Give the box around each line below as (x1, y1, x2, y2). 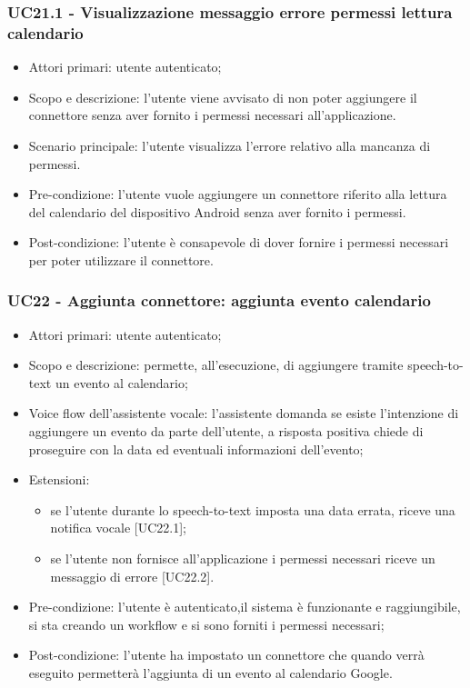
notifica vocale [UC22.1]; (50, 518, 186, 537)
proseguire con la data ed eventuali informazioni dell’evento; (28, 439, 364, 458)
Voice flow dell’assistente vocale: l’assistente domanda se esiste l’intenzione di (28, 404, 459, 423)
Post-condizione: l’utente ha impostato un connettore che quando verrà (28, 645, 425, 664)
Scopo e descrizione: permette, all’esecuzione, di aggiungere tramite (28, 355, 404, 374)
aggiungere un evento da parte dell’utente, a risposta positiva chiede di (28, 422, 424, 441)
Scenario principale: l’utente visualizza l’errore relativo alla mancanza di (28, 135, 431, 155)
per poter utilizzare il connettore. (28, 250, 214, 269)
